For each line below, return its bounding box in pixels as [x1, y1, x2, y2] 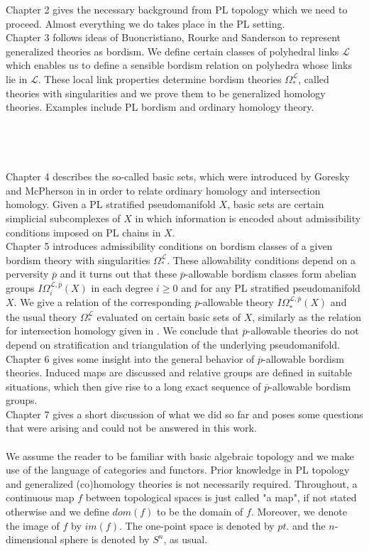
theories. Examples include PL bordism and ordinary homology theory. [6, 99, 314, 114]
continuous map [6, 490, 75, 505]
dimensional [6, 532, 57, 547]
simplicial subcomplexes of [6, 210, 121, 225]
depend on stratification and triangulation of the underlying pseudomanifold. [6, 337, 340, 351]
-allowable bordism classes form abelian [184, 266, 356, 281]
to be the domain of [156, 504, 243, 519]
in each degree [91, 280, 153, 295]
